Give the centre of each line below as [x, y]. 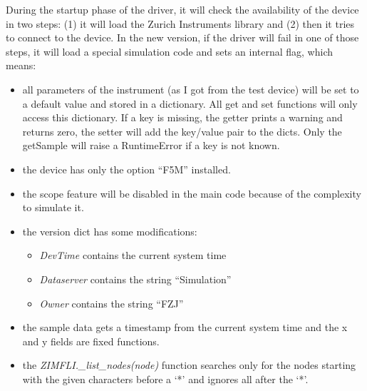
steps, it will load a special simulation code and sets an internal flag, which [169, 51]
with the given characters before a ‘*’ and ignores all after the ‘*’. [165, 379]
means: [21, 65]
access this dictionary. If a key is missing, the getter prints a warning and [182, 117]
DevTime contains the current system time [133, 255]
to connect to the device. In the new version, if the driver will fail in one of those [182, 37]
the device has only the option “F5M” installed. [126, 169]
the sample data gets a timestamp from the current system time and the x [185, 327]
